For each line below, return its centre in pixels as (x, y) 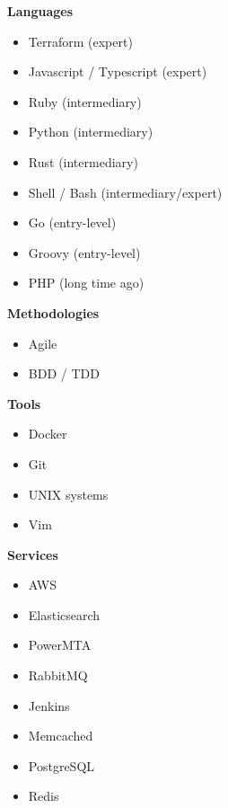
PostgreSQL (61, 765)
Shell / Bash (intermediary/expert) (125, 192)
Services (33, 554)
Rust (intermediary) (83, 161)
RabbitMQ (58, 675)
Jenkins (49, 705)
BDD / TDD (64, 373)
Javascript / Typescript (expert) (118, 71)
